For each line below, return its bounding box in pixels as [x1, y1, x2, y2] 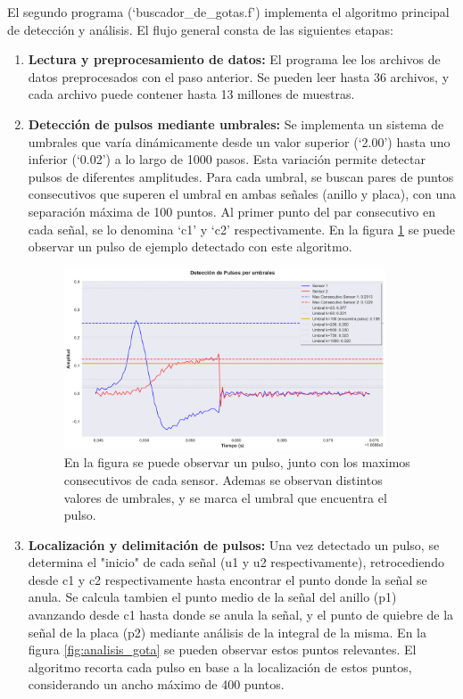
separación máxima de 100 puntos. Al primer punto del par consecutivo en [28, 201, 435, 220]
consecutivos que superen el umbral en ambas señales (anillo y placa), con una [28, 185, 457, 203]
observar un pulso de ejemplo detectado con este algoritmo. [28, 237, 352, 256]
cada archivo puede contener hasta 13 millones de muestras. [28, 85, 355, 103]
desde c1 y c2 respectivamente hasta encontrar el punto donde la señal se [28, 570, 427, 588]
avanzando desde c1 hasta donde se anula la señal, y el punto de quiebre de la [28, 605, 454, 624]
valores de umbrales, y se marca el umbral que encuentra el [63, 488, 387, 506]
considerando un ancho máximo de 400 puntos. [28, 675, 285, 694]
